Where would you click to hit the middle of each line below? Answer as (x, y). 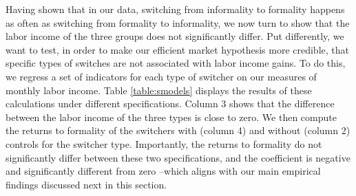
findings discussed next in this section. (86, 184)
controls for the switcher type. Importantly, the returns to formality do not (164, 143)
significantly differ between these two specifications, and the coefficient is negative (178, 157)
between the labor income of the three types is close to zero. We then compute (171, 117)
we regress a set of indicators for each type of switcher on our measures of (161, 76)
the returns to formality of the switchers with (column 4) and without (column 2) (178, 130)
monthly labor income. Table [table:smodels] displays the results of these (159, 90)
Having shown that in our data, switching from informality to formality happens (175, 9)
